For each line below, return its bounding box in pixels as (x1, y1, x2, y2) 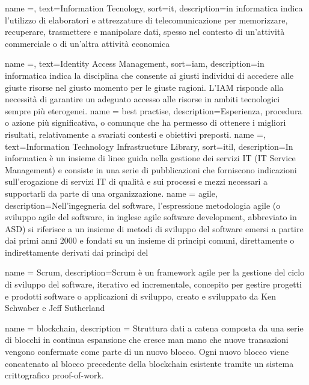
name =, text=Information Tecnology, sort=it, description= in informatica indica (5, 2, 303, 14)
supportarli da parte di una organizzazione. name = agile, (5, 186, 218, 199)
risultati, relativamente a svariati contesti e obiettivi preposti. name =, (5, 128, 266, 140)
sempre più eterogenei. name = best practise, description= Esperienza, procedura (5, 104, 302, 117)
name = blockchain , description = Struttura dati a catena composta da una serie (5, 321, 304, 334)
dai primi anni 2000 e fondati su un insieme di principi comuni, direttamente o (5, 234, 295, 247)
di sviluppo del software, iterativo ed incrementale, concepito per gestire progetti (5, 278, 302, 291)
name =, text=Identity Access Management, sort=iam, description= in (5, 57, 265, 70)
